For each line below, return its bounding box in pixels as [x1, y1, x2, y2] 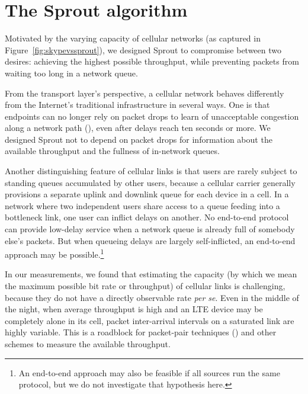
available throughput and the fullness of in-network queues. [5, 145, 220, 157]
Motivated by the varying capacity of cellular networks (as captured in [5, 32, 261, 44]
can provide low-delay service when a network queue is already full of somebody [5, 223, 295, 235]
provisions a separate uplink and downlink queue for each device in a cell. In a [5, 188, 289, 200]
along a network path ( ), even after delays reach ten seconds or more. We [5, 121, 271, 134]
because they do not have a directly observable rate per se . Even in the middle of [5, 291, 299, 303]
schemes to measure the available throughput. [5, 338, 171, 350]
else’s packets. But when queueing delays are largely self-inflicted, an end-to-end [5, 234, 296, 246]
